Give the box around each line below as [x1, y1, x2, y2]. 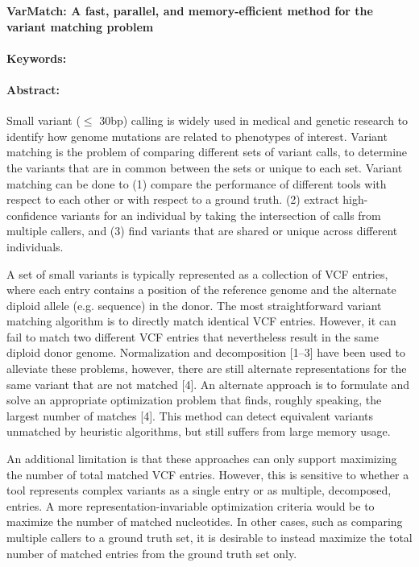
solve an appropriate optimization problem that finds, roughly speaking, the [6, 391, 382, 408]
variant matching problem [6, 18, 154, 35]
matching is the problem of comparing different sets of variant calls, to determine [6, 143, 408, 160]
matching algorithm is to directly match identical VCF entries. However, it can [6, 312, 396, 329]
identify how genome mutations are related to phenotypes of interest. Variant [6, 127, 388, 144]
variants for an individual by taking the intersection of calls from [60, 206, 381, 223]
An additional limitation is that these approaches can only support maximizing [6, 450, 397, 467]
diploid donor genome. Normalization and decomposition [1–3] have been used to [6, 344, 405, 361]
